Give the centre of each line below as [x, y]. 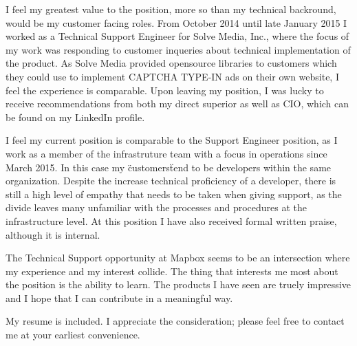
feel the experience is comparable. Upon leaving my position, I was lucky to [165, 90]
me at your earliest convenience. [73, 335]
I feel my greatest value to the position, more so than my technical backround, [171, 9]
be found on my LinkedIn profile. [75, 117]
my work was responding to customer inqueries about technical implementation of [178, 49]
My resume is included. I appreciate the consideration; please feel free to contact [175, 321]
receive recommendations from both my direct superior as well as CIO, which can [177, 104]
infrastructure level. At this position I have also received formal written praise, [171, 220]
